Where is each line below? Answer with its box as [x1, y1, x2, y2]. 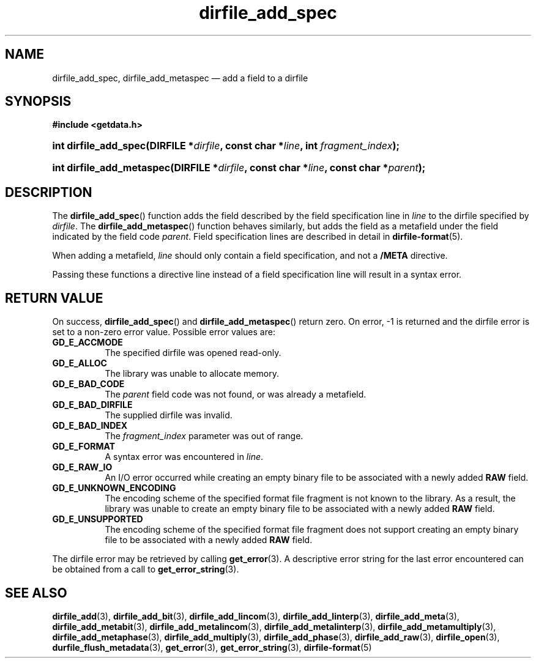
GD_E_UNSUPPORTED [52, 514, 143, 525]
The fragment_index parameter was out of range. [105, 431, 303, 442]
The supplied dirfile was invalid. [105, 410, 233, 421]
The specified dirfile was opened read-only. [105, 347, 281, 358]
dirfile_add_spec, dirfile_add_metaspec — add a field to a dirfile [52, 72, 308, 83]
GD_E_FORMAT [52, 441, 116, 452]
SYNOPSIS [5, 94, 72, 109]
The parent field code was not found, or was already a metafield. [105, 389, 367, 400]
